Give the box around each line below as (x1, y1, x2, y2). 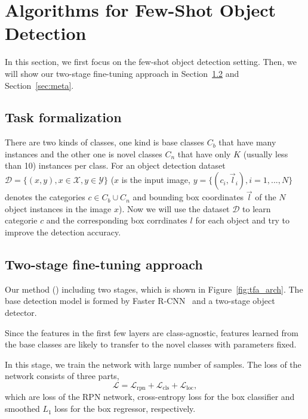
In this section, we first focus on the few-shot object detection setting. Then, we (5, 55, 297, 68)
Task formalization (5, 108, 122, 126)
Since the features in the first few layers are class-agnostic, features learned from (5, 326, 298, 339)
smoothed (5, 402, 40, 415)
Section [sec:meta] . (5, 79, 74, 91)
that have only (177, 147, 231, 160)
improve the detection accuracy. (5, 226, 121, 238)
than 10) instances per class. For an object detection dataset (5, 159, 226, 172)
